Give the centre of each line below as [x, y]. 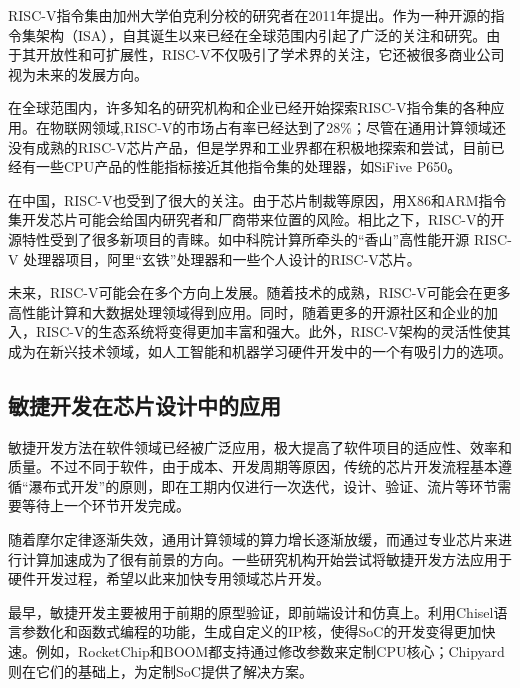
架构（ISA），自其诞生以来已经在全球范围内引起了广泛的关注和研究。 [261, 34]
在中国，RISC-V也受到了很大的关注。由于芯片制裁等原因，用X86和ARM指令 [257, 199]
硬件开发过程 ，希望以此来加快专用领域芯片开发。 [169, 578]
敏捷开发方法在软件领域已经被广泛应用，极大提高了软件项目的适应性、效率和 [260, 446]
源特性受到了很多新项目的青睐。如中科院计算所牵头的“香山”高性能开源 [239, 238]
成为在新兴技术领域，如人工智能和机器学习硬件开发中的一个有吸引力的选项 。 [260, 350]
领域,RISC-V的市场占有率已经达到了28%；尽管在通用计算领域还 [298, 126]
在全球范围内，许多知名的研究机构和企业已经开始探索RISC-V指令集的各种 [249, 107]
